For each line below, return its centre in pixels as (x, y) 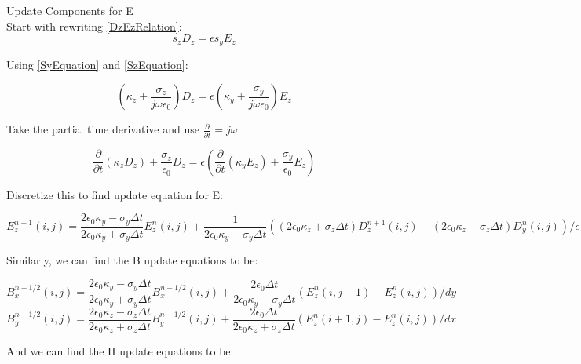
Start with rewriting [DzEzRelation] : (94, 25)
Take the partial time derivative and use (103, 129)
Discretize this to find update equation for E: (115, 194)
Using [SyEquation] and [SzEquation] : (97, 64)
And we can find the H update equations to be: (120, 351)
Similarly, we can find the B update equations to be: (132, 260)
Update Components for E (70, 10)
